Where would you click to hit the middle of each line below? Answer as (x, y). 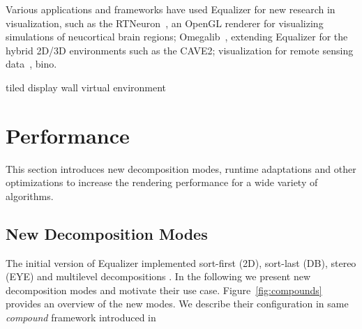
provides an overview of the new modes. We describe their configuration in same (177, 304)
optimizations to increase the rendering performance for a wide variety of (162, 182)
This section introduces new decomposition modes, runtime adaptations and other (181, 168)
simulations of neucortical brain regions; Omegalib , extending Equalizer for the (177, 37)
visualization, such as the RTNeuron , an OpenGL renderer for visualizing (165, 23)
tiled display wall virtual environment (86, 87)
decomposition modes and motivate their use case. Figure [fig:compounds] (164, 290)
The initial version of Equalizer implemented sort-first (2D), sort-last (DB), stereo (181, 262)
